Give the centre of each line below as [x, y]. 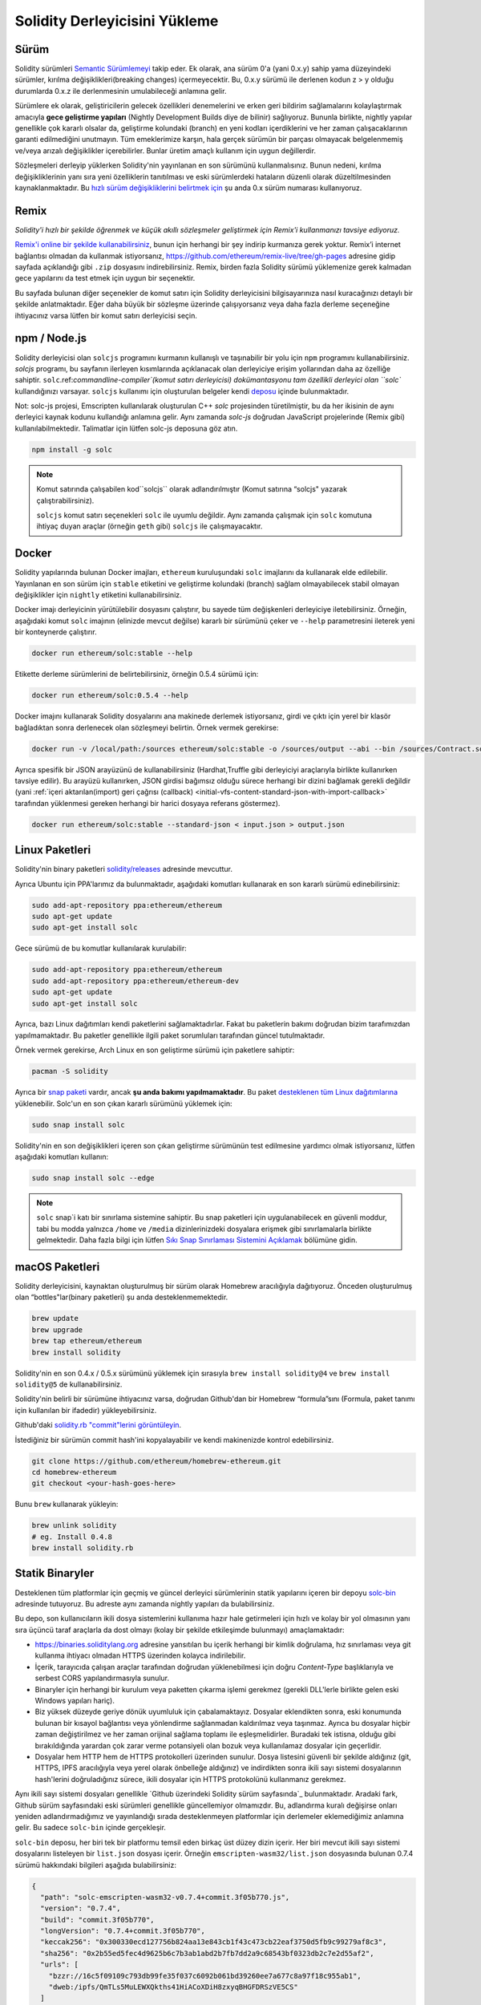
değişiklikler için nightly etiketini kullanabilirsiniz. [98, 595]
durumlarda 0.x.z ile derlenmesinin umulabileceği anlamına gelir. [121, 91]
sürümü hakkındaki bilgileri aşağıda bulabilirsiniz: [95, 1865]
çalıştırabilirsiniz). [65, 500]
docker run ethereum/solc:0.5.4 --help [110, 695]
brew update [55, 1318]
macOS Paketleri [57, 1267]
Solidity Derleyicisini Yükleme [117, 21]
